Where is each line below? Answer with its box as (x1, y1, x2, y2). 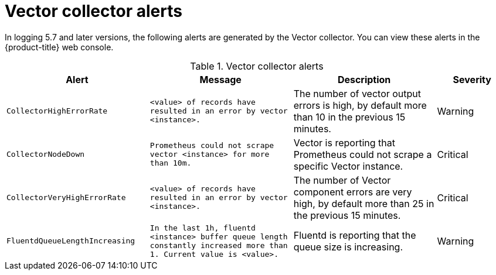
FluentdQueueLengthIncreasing (6, 236, 135, 246)
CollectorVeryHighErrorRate (6, 193, 126, 202)
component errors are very (293, 185, 412, 198)
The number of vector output (293, 87, 422, 99)
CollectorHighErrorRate (6, 106, 108, 116)
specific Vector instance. (293, 160, 403, 172)
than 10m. (150, 159, 192, 168)
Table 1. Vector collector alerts (190, 60, 324, 72)
